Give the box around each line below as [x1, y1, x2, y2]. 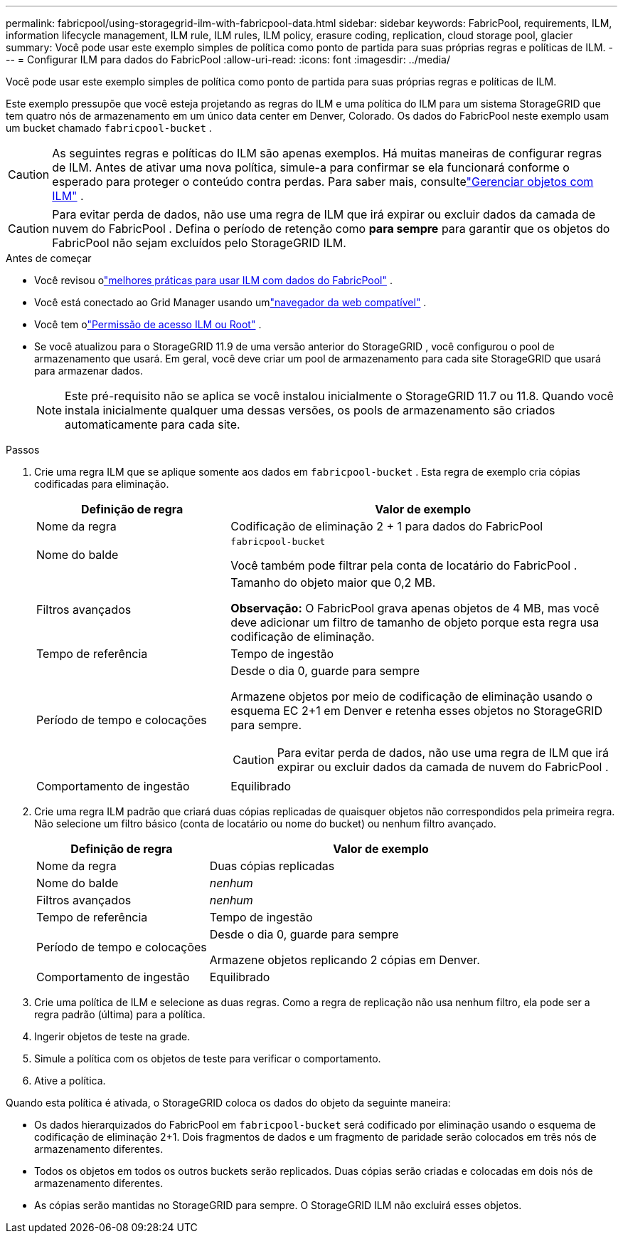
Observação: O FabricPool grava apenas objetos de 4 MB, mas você [230, 601, 600, 615]
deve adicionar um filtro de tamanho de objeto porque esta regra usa [230, 615, 600, 629]
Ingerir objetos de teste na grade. [34, 1030, 191, 1042]
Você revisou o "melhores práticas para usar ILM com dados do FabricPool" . [34, 274, 393, 286]
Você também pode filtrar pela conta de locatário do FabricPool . [230, 558, 577, 573]
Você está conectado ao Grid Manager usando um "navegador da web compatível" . [34, 296, 427, 308]
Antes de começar [6, 252, 92, 264]
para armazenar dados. [34, 365, 143, 377]
